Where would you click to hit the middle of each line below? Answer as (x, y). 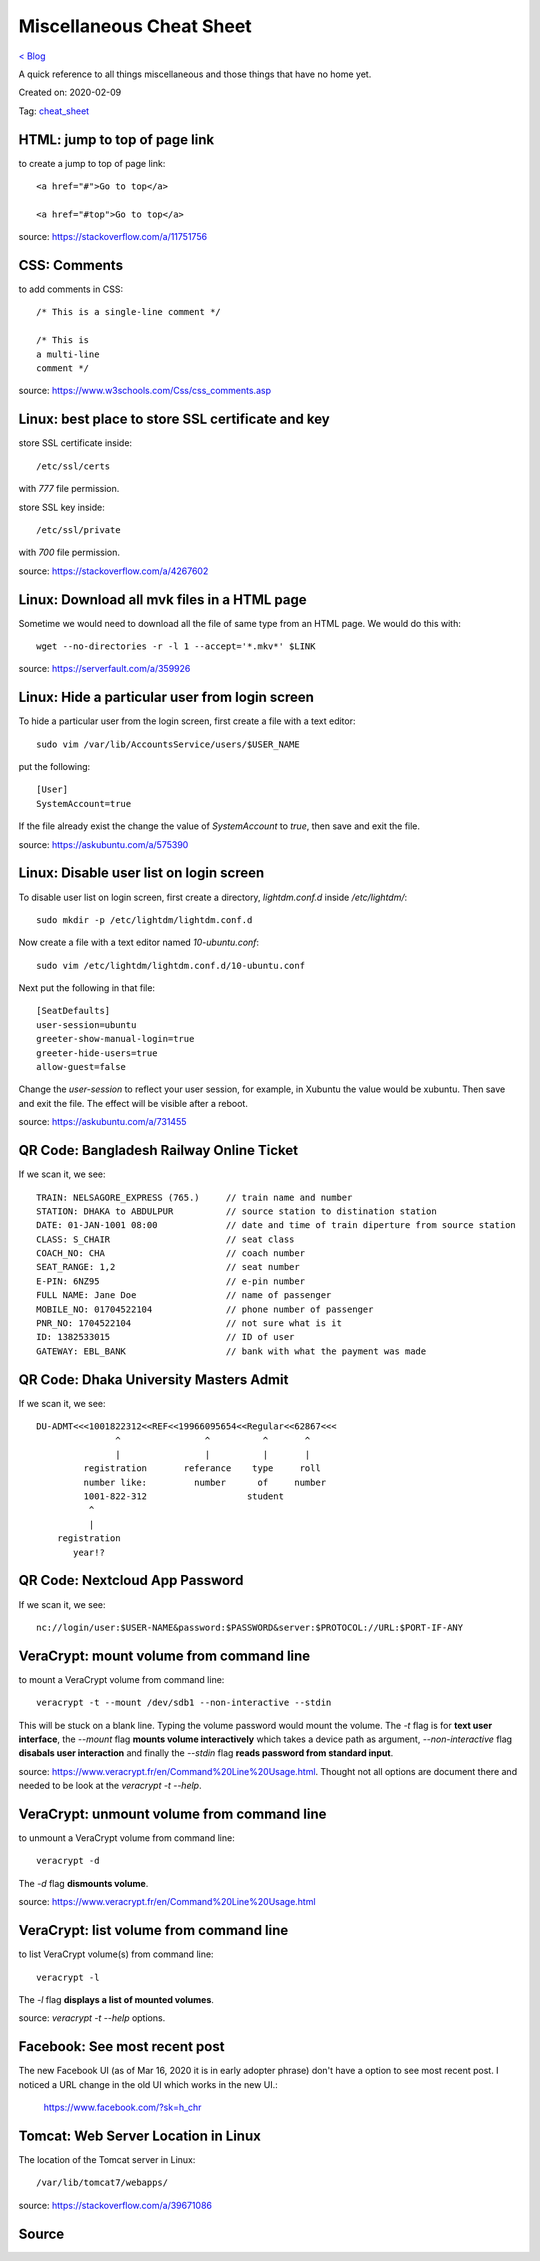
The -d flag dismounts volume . (83, 1883)
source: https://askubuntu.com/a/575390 (103, 844)
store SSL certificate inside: (75, 443)
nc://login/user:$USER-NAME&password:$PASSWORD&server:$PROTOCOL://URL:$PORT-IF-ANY (250, 1627)
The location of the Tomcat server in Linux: (107, 2159)
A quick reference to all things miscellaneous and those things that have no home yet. (195, 74)
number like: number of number (205, 1482)
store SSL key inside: (61, 507)
